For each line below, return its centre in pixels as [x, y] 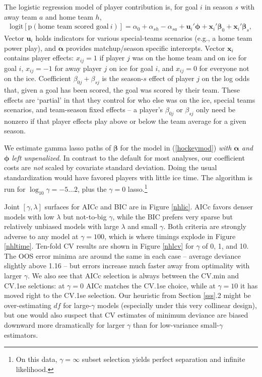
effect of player [172, 78]
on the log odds [226, 78]
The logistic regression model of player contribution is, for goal [101, 7]
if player [112, 58]
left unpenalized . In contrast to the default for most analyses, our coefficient [128, 157]
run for [15, 189]
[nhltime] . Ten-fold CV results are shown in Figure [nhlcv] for [99, 246]
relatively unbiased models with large [61, 226]
